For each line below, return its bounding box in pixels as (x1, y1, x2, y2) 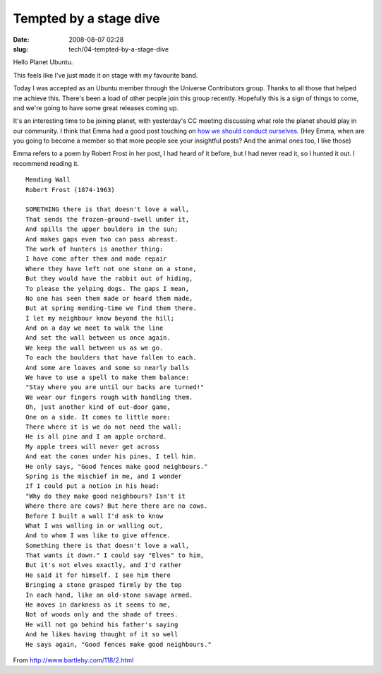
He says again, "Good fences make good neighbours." (25, 640, 212, 648)
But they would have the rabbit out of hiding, (25, 275, 193, 282)
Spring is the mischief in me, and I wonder (25, 472, 183, 480)
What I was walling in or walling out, (25, 521, 164, 530)
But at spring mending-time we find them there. (25, 304, 197, 312)
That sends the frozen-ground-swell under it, (25, 215, 190, 223)
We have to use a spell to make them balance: (25, 374, 190, 381)
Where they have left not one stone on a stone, (25, 265, 197, 273)
